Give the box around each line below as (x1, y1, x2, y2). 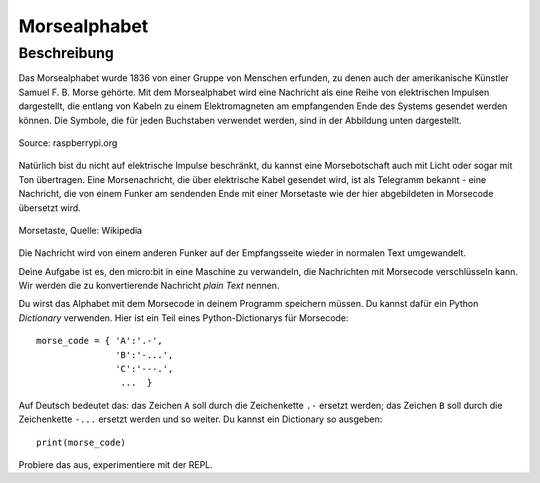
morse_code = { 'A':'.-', (36, 335, 164, 347)
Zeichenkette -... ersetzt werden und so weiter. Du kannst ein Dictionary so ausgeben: (18, 413, 383, 425)
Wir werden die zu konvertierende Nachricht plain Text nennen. (18, 280, 280, 292)
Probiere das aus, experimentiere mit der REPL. (18, 458, 214, 470)
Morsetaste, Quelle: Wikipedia (18, 224, 143, 236)
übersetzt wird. (18, 201, 82, 214)
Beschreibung (18, 44, 114, 62)
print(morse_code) (36, 436, 127, 448)
